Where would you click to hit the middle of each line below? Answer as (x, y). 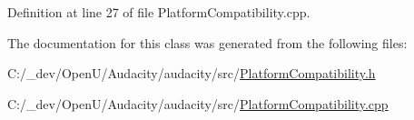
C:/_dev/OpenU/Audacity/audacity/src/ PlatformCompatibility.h (192, 73)
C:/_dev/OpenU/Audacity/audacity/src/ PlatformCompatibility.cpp (198, 103)
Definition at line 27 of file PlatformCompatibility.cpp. (159, 12)
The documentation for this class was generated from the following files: (207, 42)
